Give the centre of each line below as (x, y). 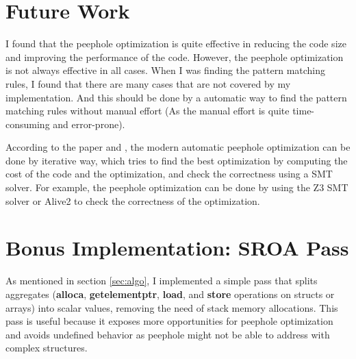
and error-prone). (89, 124)
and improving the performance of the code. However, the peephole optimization (175, 57)
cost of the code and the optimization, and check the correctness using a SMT (169, 174)
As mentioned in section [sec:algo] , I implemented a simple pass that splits (162, 281)
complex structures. (47, 348)
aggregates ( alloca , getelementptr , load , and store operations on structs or (170, 294)
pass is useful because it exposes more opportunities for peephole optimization (169, 321)
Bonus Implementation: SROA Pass (177, 248)
